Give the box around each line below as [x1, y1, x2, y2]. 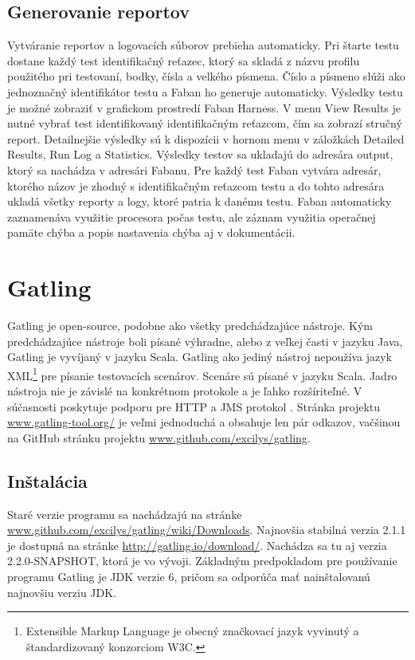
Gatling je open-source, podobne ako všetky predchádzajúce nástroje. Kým [7, 317, 373, 334]
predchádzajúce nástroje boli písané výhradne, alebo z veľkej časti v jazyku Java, [7, 332, 403, 349]
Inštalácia [7, 468, 88, 493]
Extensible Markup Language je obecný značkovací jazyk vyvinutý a [25, 623, 359, 639]
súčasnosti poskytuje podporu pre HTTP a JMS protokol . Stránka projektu [7, 398, 381, 414]
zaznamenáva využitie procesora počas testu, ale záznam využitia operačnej [7, 208, 376, 225]
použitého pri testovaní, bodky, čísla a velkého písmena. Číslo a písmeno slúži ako [7, 68, 405, 84]
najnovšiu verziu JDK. [7, 583, 117, 600]
